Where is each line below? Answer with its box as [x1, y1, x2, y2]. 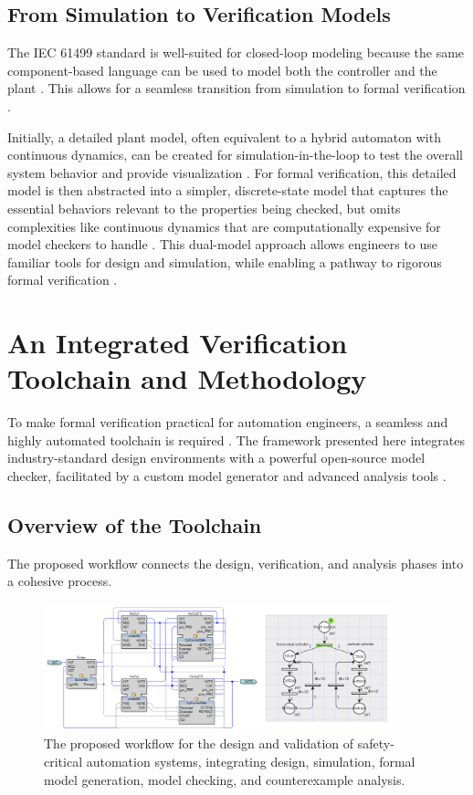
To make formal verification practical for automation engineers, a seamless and [7, 413, 448, 432]
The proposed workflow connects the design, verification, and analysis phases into [7, 553, 464, 572]
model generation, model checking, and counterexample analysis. [44, 769, 405, 789]
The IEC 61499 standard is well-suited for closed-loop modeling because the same [7, 43, 465, 62]
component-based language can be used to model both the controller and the [7, 60, 437, 79]
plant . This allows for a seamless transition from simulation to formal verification [7, 78, 466, 98]
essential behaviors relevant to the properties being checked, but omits [7, 198, 401, 217]
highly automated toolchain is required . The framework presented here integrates [7, 430, 466, 449]
